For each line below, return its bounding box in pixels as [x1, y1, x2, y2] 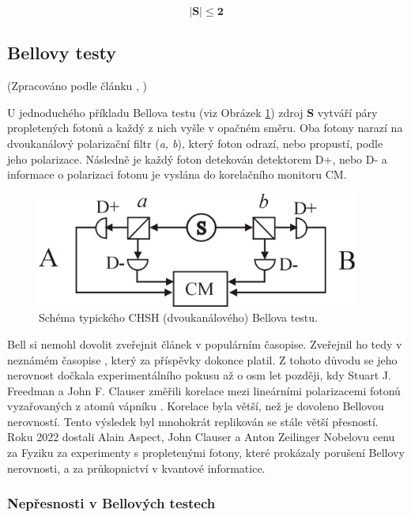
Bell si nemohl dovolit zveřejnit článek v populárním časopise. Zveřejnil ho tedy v [7, 335, 402, 352]
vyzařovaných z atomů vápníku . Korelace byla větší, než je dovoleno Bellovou [7, 398, 384, 414]
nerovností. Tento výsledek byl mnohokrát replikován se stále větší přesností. [7, 413, 379, 429]
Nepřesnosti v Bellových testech [7, 493, 216, 513]
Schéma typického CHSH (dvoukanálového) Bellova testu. [39, 309, 318, 326]
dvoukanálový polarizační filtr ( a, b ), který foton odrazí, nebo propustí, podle [7, 134, 383, 151]
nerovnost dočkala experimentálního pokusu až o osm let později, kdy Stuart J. [7, 367, 391, 383]
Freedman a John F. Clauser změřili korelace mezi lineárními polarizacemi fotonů [7, 382, 401, 398]
